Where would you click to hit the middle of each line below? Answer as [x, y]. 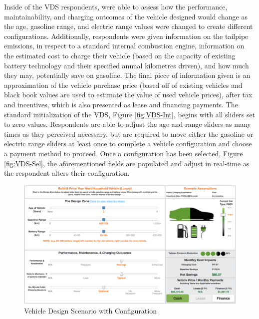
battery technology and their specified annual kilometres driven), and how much [127, 65]
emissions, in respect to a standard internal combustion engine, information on [124, 46]
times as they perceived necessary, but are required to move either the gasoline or [129, 134]
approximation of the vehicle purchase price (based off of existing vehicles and [123, 85]
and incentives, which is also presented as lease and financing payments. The [121, 104]
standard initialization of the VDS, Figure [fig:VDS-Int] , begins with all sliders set [130, 114]
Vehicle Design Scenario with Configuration [90, 310]
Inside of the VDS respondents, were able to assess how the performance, [116, 6]
